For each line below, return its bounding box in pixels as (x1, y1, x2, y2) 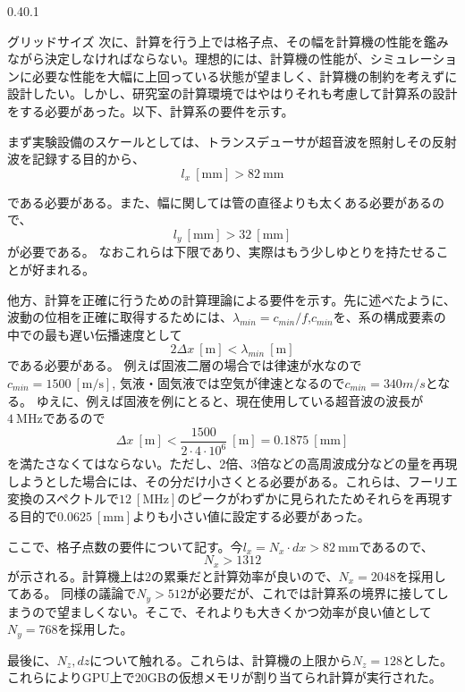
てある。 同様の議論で (7, 584, 137, 603)
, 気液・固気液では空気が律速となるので (112, 373, 345, 392)
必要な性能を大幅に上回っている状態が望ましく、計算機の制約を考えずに (31, 66, 458, 85)
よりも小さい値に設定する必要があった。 (132, 506, 370, 525)
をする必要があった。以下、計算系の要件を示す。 (7, 101, 294, 120)
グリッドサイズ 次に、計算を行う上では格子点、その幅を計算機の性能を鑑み (7, 31, 449, 50)
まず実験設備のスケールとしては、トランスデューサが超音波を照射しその (7, 131, 432, 150)
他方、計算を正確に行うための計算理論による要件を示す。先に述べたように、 (7, 290, 456, 308)
